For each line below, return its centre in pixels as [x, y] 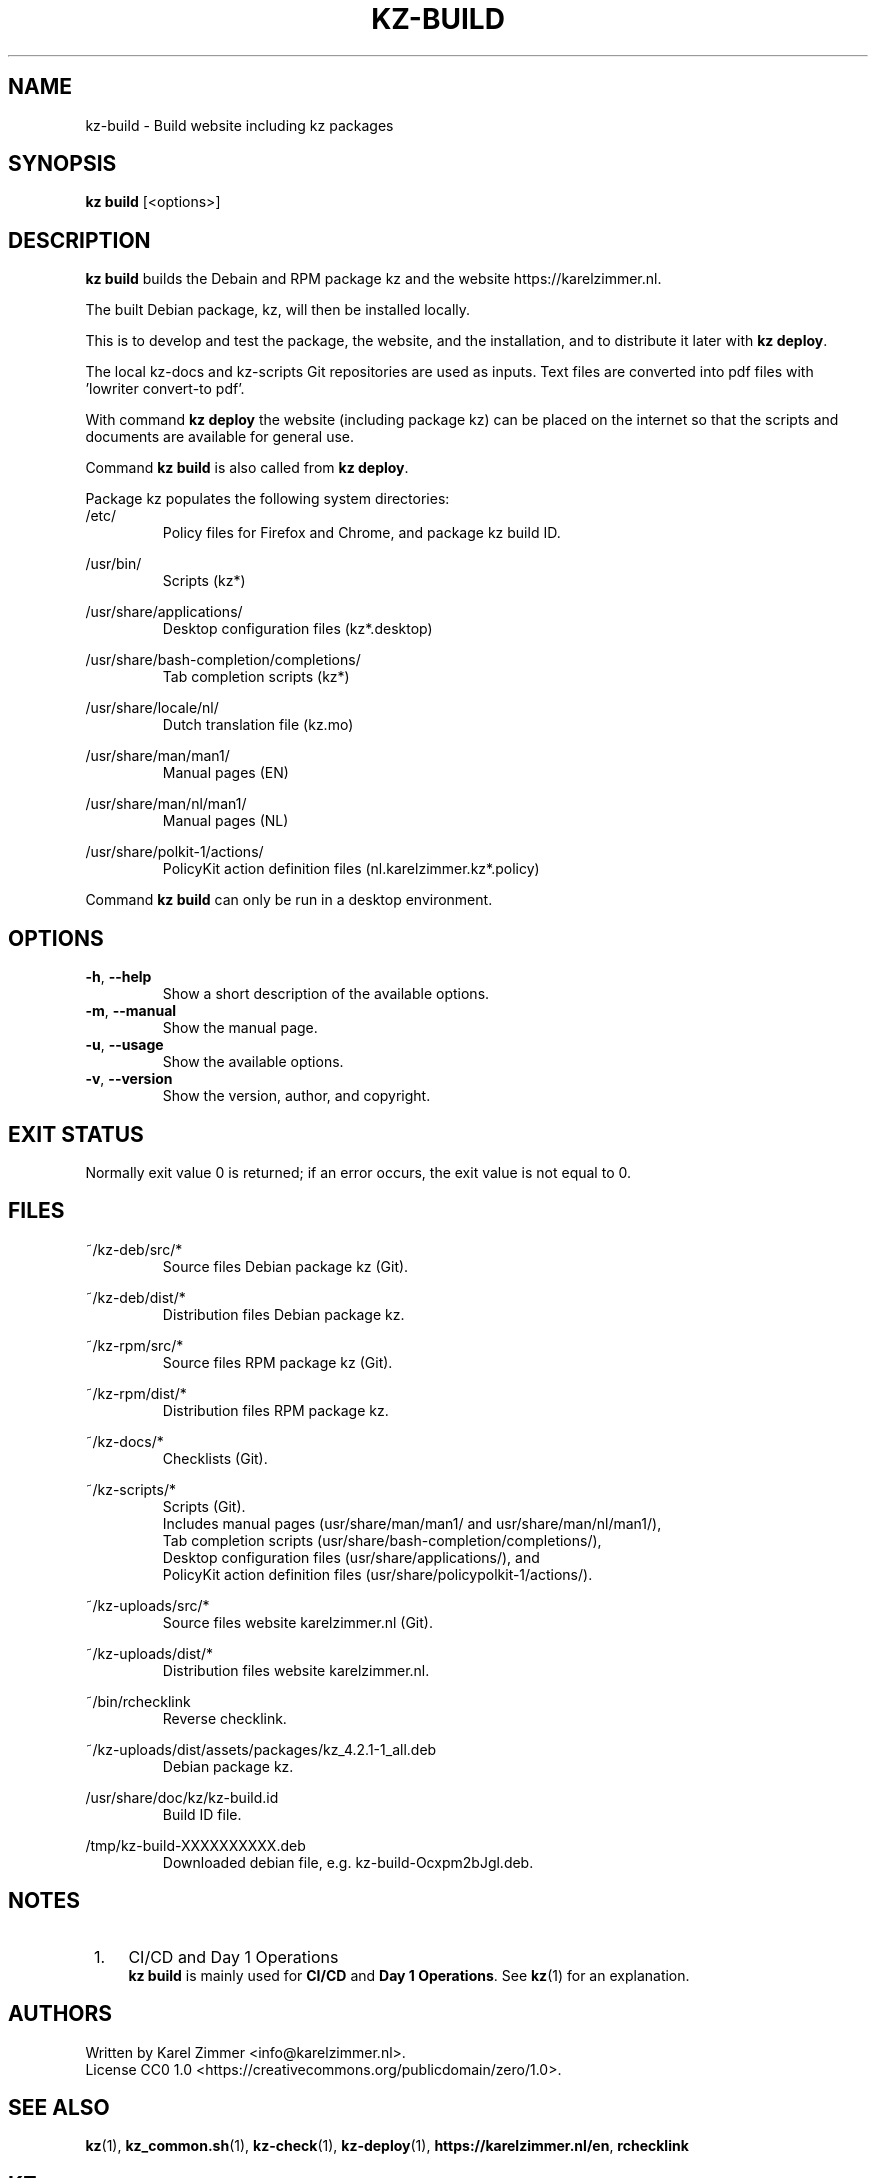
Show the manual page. [240, 1028]
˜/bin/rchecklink [138, 1701]
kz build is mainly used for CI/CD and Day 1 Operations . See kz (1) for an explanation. [409, 1975]
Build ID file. [202, 1814]
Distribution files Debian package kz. [283, 1314]
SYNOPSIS [62, 164]
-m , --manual [131, 1011]
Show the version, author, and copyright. [296, 1096]
